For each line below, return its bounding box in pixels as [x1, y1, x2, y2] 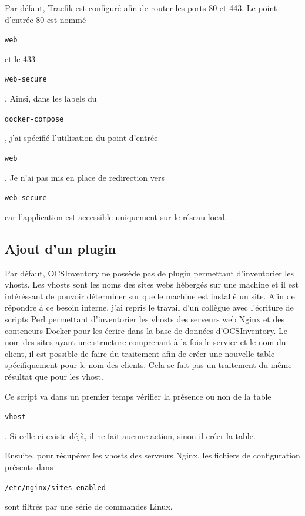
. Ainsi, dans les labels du [5, 92, 97, 104]
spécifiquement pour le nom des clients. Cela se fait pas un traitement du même [5, 359, 292, 371]
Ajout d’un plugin [5, 239, 116, 257]
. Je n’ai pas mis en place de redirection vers [5, 171, 165, 183]
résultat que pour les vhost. [5, 370, 103, 382]
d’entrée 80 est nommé [5, 13, 86, 25]
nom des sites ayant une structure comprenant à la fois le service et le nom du [5, 336, 286, 348]
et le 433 [5, 52, 36, 65]
